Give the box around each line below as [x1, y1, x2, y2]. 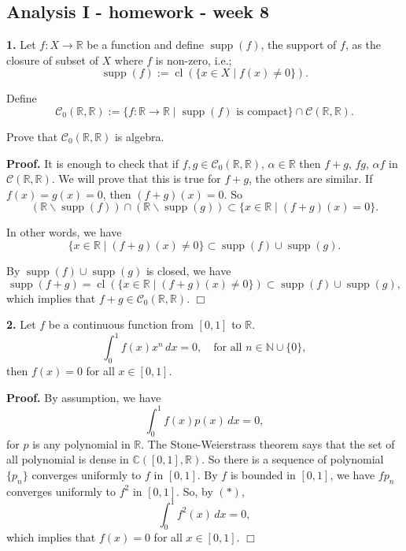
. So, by [176, 482, 213, 499]
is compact [236, 106, 288, 117]
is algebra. [114, 128, 164, 144]
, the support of [260, 36, 337, 53]
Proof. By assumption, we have [6, 389, 161, 405]
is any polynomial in [32, 435, 131, 452]
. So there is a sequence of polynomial [201, 451, 384, 467]
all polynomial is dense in [6, 451, 129, 467]
